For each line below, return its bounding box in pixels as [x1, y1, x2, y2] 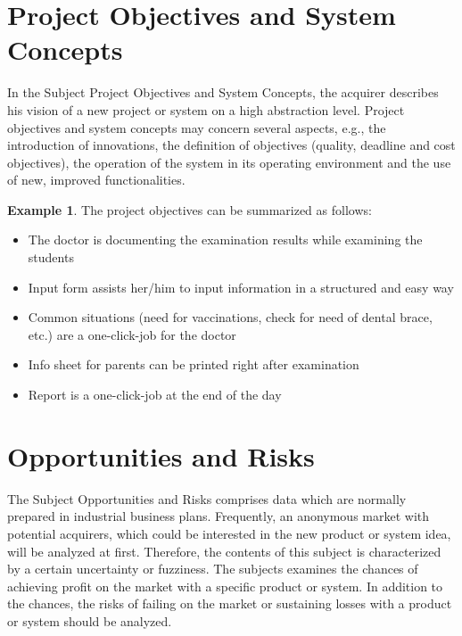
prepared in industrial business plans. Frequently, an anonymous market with [7, 507, 430, 525]
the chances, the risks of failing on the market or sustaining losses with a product [7, 594, 452, 613]
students [28, 248, 74, 267]
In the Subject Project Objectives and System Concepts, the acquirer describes [7, 83, 439, 102]
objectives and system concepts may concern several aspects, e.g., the [7, 118, 386, 136]
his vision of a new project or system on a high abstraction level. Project [7, 100, 405, 119]
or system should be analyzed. [7, 611, 172, 630]
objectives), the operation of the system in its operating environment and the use [7, 153, 451, 171]
